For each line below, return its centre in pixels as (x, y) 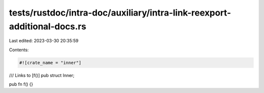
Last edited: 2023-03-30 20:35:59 (44, 41)
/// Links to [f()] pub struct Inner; (42, 75)
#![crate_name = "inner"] (50, 63)
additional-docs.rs (48, 26)
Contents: (19, 50)
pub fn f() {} (21, 84)
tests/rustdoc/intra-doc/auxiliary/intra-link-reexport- (120, 13)
